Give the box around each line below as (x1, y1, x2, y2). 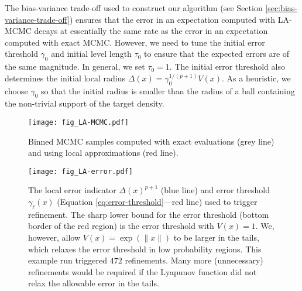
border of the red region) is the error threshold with (28, 220, 214, 232)
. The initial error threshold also (169, 60, 285, 73)
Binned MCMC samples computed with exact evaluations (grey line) (28, 135, 274, 147)
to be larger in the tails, (173, 231, 259, 244)
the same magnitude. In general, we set (5, 60, 145, 73)
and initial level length (51, 47, 132, 60)
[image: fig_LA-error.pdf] (28, 167, 133, 176)
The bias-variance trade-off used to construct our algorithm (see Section (5, 2, 263, 13)
